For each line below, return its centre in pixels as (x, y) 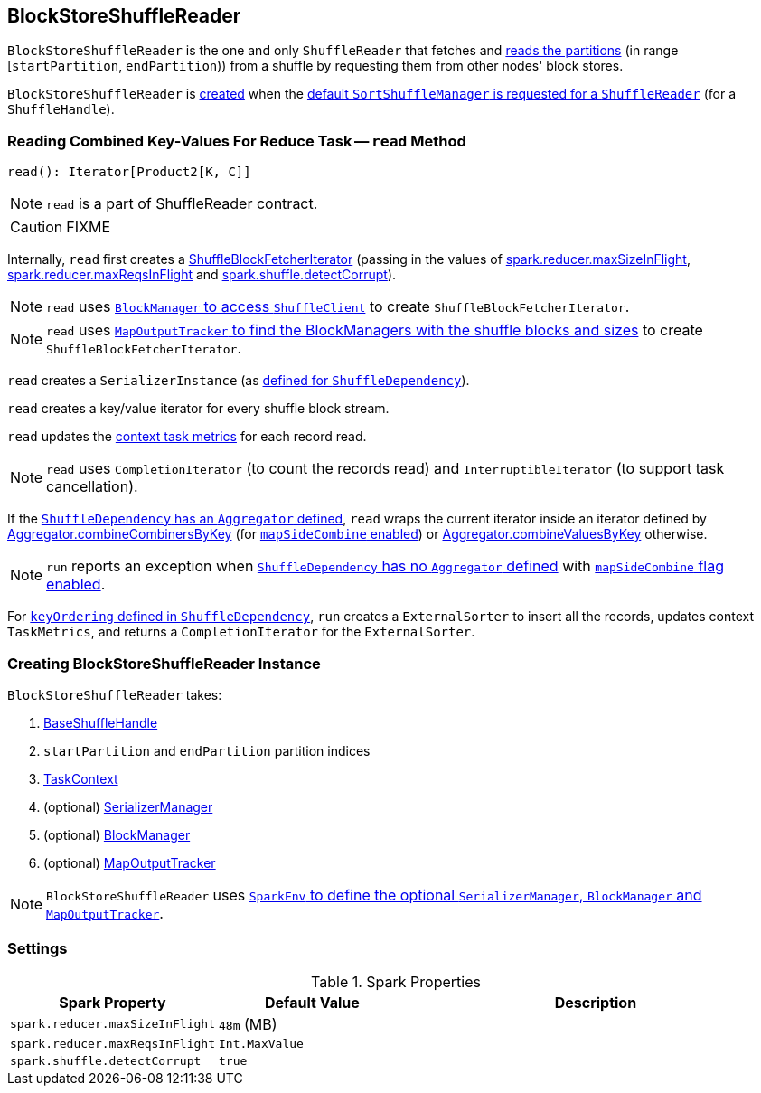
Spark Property (113, 1002)
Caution (37, 227)
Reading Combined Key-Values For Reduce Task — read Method (237, 141)
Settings (38, 949)
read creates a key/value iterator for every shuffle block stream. (198, 409)
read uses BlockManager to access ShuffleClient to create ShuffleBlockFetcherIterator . (338, 307)
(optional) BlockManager (117, 834)
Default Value (312, 1002)
